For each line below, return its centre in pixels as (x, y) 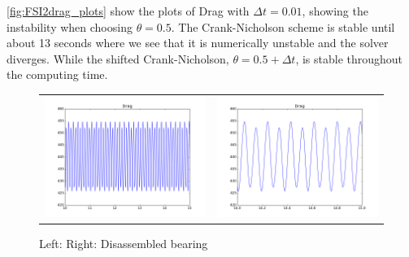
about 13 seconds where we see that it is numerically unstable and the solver (198, 43)
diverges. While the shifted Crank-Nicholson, (118, 58)
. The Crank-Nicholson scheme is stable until (283, 26)
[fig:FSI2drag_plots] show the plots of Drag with (128, 11)
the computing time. (57, 74)
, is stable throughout (349, 58)
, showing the (335, 11)
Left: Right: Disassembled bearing (124, 244)
